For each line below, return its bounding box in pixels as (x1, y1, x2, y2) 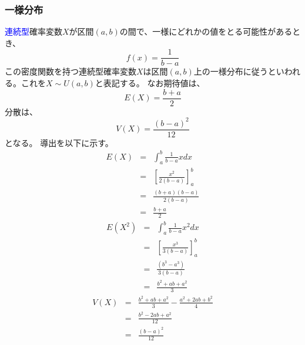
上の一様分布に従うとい (193, 65, 284, 77)
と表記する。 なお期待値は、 (95, 77, 205, 89)
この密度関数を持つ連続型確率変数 (5, 65, 136, 77)
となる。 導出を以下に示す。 (5, 136, 113, 148)
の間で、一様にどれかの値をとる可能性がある (119, 25, 293, 38)
